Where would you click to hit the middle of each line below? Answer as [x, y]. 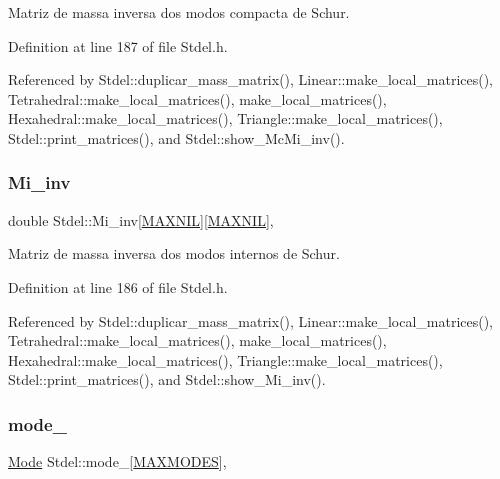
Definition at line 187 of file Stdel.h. [118, 45]
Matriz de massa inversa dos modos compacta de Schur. [179, 12]
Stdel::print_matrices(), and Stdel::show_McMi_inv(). [176, 137]
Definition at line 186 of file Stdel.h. [118, 286]
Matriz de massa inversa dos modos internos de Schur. [174, 253]
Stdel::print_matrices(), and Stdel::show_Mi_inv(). [167, 379]
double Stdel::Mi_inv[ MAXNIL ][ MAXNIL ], [141, 219]
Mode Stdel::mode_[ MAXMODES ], [117, 461]
